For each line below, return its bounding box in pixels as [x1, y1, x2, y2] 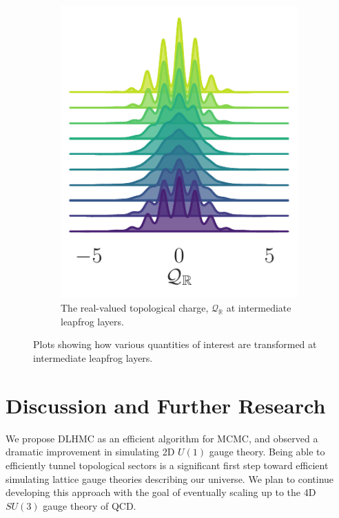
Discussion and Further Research [6, 391, 326, 419]
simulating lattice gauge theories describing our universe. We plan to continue [6, 471, 334, 486]
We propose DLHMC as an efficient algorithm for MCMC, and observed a [6, 431, 318, 445]
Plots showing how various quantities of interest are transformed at [33, 337, 317, 352]
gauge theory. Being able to [209, 444, 325, 459]
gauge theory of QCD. [43, 498, 136, 512]
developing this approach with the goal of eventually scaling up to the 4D [6, 485, 316, 499]
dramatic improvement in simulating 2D [6, 444, 175, 459]
